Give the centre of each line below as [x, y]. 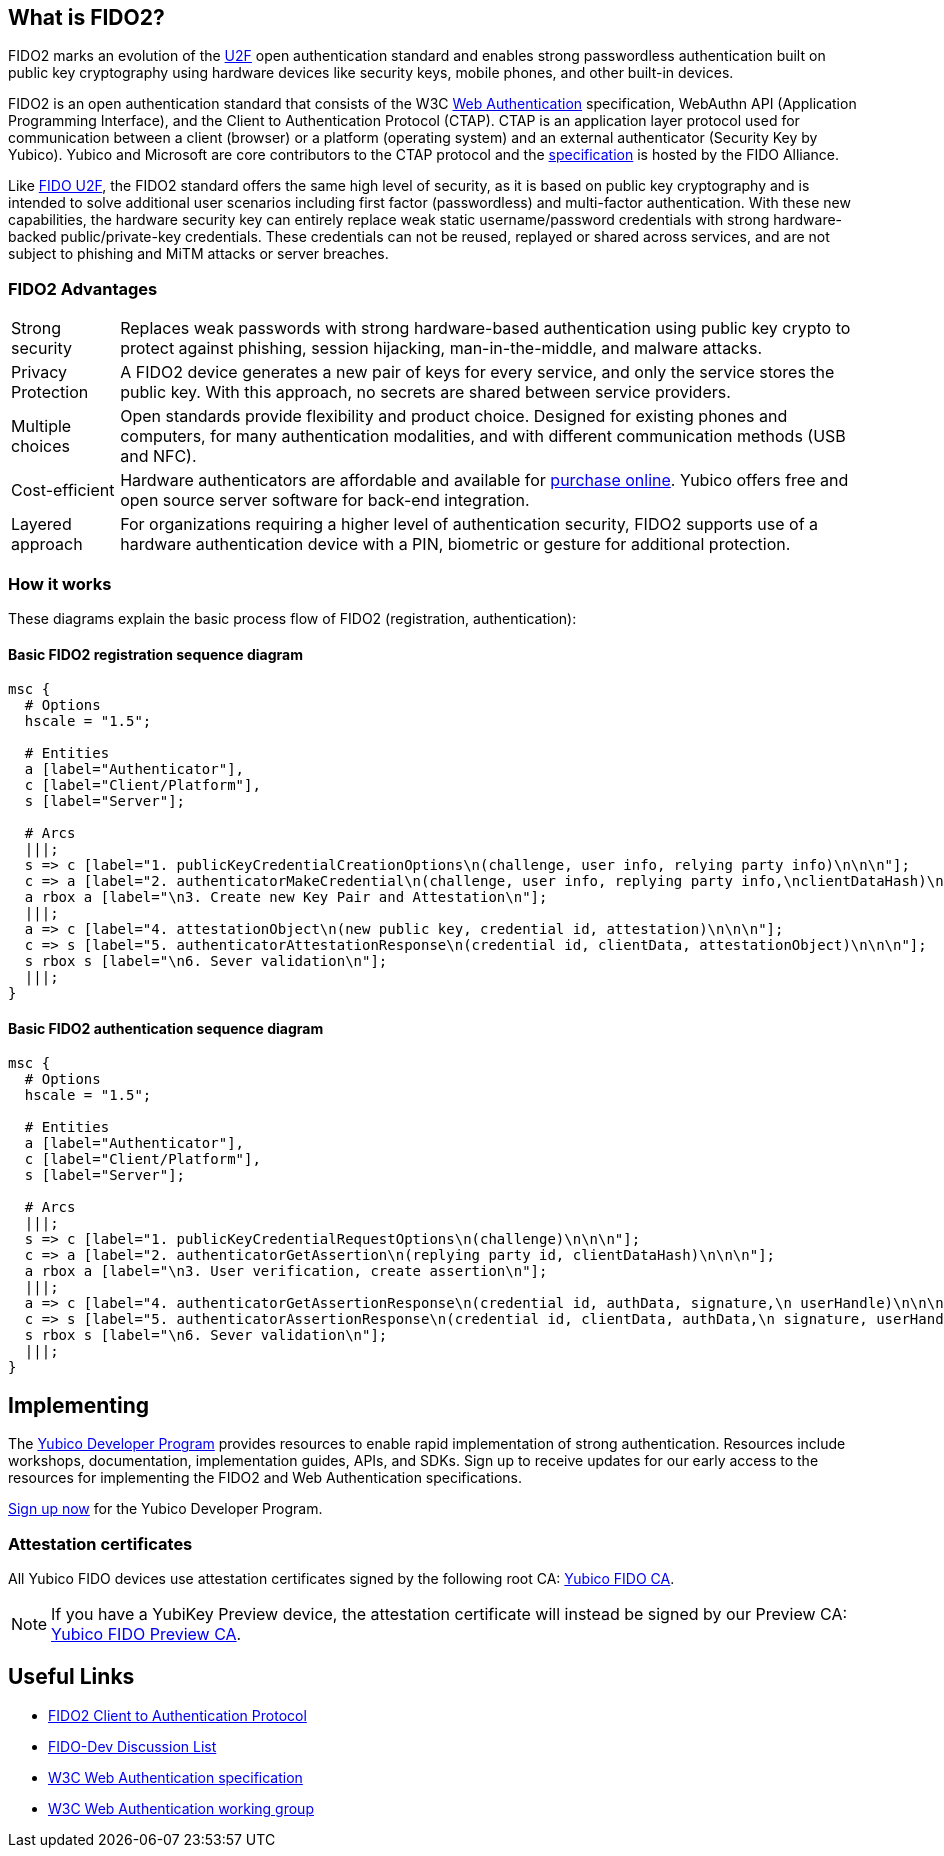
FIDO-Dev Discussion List [132, 1746]
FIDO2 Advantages [83, 288]
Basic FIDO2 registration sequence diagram [155, 654]
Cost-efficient [63, 490]
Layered [41, 524]
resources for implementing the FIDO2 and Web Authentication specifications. [265, 1478]
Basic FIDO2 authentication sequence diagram [166, 1028]
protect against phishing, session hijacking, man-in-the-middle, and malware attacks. [441, 348]
